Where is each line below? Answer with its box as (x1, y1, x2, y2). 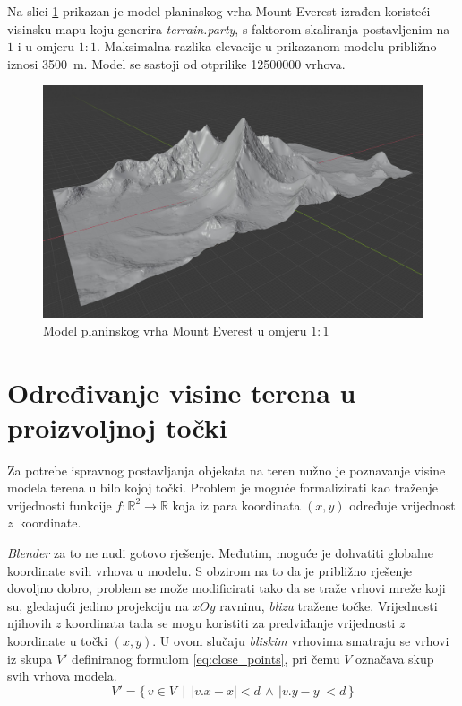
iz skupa (7, 649, 53, 667)
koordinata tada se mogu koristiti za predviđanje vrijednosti (65, 614, 396, 632)
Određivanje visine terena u (7, 373, 356, 410)
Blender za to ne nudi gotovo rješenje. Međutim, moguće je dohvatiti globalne (7, 544, 433, 562)
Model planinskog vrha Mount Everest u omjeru (43, 320, 307, 339)
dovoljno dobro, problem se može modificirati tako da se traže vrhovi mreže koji (7, 579, 446, 597)
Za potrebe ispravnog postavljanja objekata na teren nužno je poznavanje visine (7, 460, 446, 479)
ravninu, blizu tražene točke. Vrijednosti (219, 596, 438, 614)
